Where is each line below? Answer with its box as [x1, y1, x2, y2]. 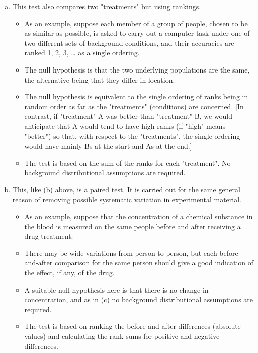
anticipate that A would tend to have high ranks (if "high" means [24, 120, 226, 131]
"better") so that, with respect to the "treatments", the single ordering [24, 130, 240, 141]
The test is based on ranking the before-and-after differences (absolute [24, 321, 241, 331]
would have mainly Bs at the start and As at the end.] [24, 140, 192, 151]
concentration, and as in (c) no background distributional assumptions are [24, 294, 253, 305]
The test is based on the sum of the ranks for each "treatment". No [24, 157, 231, 168]
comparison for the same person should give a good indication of [54, 257, 254, 268]
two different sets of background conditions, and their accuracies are [24, 37, 234, 48]
